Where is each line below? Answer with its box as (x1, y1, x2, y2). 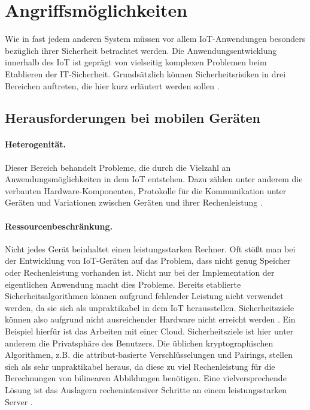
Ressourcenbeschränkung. (5, 219, 113, 232)
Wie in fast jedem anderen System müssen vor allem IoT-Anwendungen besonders (5, 32, 306, 45)
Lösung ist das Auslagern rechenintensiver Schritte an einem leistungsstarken (5, 383, 287, 396)
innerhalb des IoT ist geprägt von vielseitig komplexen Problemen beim (5, 56, 267, 68)
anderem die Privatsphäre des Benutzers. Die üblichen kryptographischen (5, 336, 273, 349)
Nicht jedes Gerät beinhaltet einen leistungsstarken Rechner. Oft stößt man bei (5, 242, 296, 255)
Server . (5, 395, 33, 408)
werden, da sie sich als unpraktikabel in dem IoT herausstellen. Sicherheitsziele (5, 301, 294, 313)
